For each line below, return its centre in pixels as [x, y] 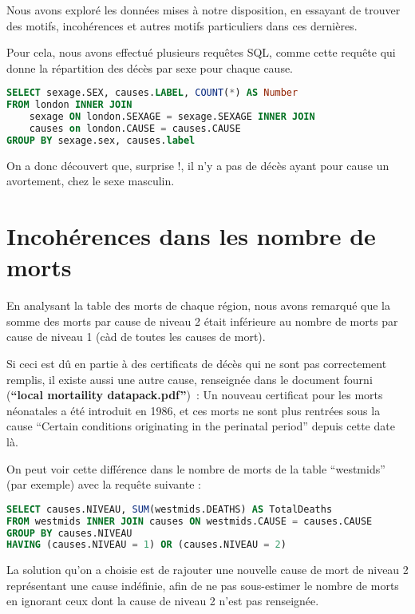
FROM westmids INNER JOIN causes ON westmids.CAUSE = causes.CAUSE [190, 521]
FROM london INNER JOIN [69, 105]
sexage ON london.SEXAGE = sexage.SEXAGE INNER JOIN [172, 117]
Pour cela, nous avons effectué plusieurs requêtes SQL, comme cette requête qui [201, 52]
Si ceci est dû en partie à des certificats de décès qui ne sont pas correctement [197, 364]
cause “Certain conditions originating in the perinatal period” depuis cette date [201, 426]
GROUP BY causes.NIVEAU [69, 533]
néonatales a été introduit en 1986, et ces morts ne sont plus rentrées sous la [194, 410]
